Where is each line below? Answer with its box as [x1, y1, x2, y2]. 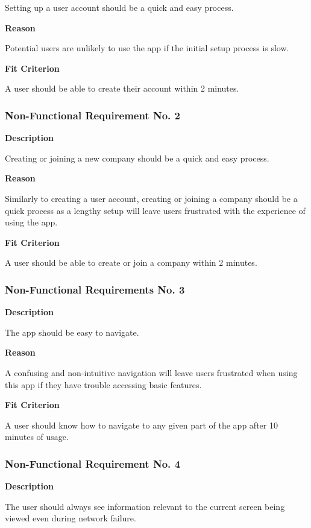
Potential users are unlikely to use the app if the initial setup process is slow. [5, 42, 289, 54]
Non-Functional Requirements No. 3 [5, 281, 185, 297]
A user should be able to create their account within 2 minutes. [5, 82, 239, 95]
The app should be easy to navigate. [5, 325, 139, 338]
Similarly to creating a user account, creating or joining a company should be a [5, 192, 298, 204]
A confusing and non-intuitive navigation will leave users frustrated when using [5, 366, 298, 379]
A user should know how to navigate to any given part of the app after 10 [5, 418, 278, 431]
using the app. [5, 216, 58, 228]
